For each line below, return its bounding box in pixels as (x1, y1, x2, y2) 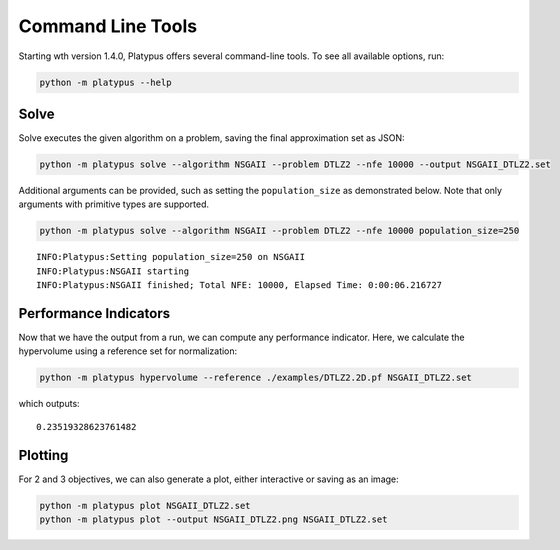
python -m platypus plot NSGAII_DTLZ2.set (39, 500, 251, 511)
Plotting (18, 446, 69, 464)
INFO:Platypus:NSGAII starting (36, 265, 190, 277)
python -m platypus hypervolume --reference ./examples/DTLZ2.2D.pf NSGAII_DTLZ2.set (39, 372, 472, 384)
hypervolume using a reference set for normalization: (18, 345, 238, 357)
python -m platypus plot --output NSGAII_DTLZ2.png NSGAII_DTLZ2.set (39, 514, 388, 525)
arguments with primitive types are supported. (18, 198, 210, 210)
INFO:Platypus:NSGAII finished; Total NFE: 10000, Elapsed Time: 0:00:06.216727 (36, 280, 443, 291)
